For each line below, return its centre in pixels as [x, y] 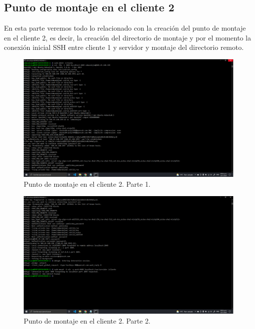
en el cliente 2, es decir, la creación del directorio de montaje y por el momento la [127, 37]
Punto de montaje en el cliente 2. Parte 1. [87, 184]
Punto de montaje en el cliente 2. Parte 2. [87, 320]
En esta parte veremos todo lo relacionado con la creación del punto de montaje [125, 28]
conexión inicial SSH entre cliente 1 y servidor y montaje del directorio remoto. [124, 47]
